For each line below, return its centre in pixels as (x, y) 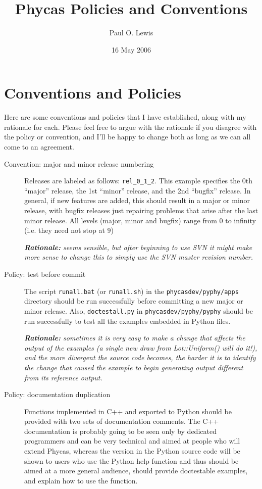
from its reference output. (63, 377)
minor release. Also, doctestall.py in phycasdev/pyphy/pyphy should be (139, 310)
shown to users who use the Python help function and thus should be (132, 460)
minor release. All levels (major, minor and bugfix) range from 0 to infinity (140, 220)
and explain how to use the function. (81, 480)
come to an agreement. (39, 147)
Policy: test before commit (45, 274)
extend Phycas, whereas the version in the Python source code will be (132, 451)
